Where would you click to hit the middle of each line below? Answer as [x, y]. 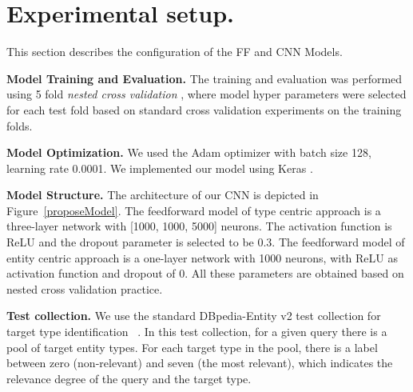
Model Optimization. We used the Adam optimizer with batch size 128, [189, 152]
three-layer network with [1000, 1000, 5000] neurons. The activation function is [199, 226]
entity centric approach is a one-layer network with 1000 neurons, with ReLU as [202, 257]
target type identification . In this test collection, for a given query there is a [197, 332]
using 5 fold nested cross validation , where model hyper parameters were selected [206, 94]
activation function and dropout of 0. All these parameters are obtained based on [205, 273]
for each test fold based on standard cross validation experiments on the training [204, 109]
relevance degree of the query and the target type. [129, 378]
